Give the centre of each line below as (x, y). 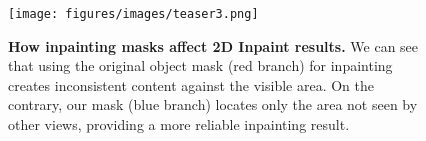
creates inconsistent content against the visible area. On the (191, 84)
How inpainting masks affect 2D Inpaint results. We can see (213, 45)
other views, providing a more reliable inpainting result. (179, 124)
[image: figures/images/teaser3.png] (133, 14)
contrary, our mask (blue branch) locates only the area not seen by (213, 104)
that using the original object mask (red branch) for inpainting (200, 65)
